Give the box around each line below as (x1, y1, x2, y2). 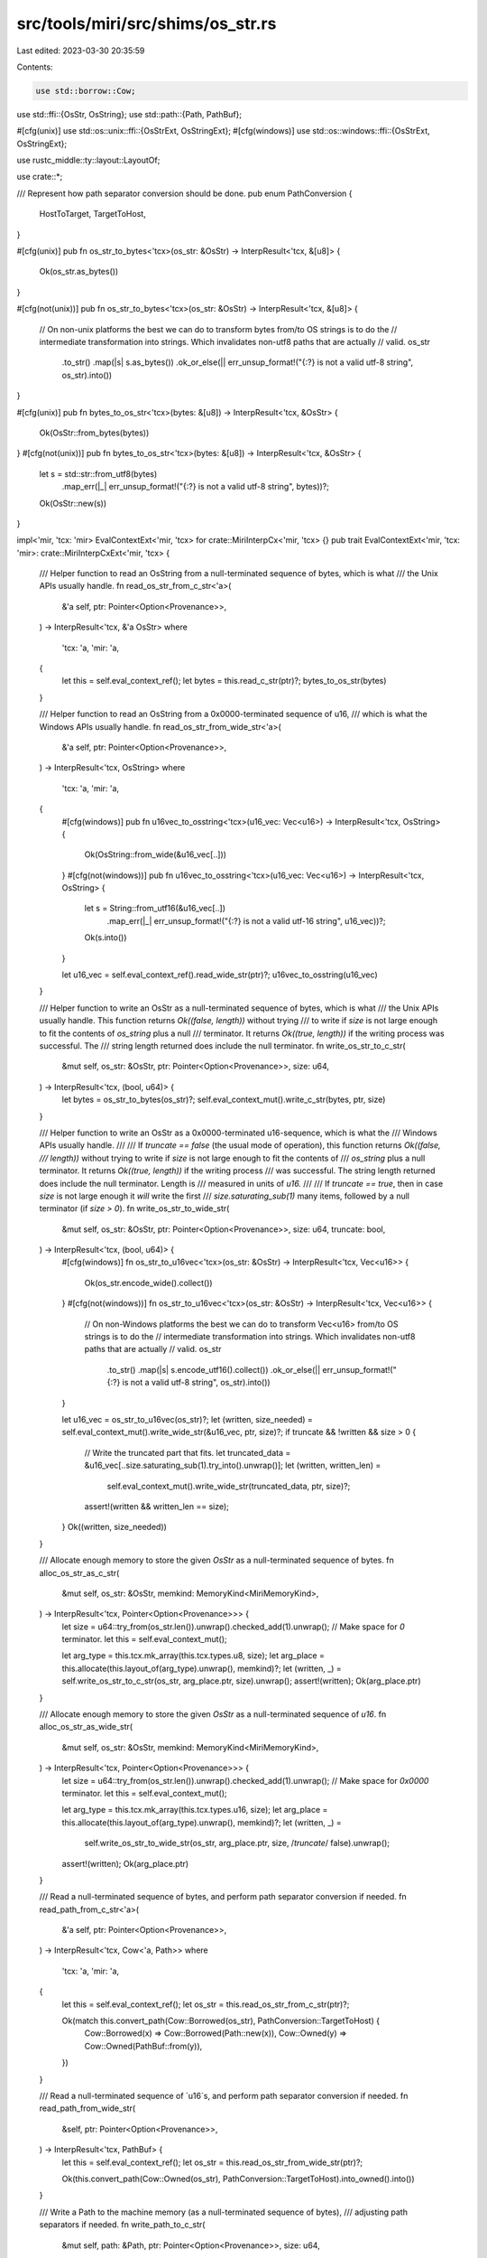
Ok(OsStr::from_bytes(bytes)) (39, 427, 150, 438)
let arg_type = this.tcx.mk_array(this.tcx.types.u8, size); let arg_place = (61, 1650, 325, 1661)
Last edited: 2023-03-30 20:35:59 (16, 45, 145, 56)
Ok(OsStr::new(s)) (39, 498, 107, 509)
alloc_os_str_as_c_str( (39, 1567, 120, 1578)
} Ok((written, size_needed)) (61, 1522, 167, 1533)
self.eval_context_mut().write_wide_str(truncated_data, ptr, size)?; (106, 1480, 351, 1491)
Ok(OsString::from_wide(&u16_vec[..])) (84, 849, 227, 860)
